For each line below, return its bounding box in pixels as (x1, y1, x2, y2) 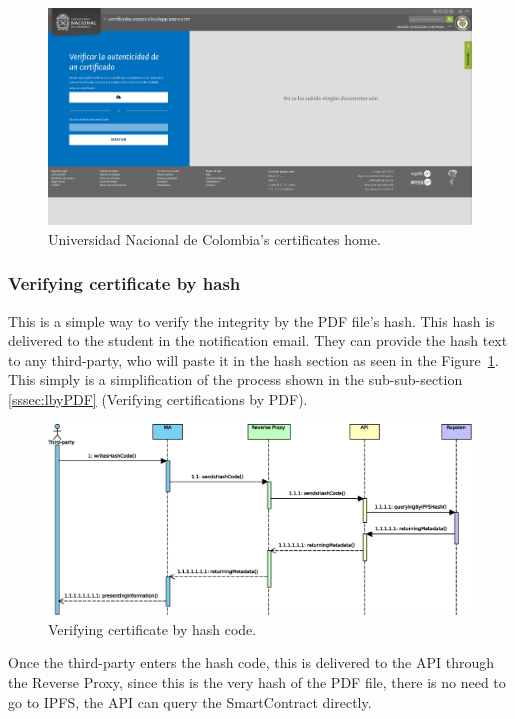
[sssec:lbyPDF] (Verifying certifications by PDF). (8, 388, 308, 409)
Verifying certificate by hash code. (48, 618, 257, 639)
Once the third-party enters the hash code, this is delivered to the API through (8, 652, 495, 673)
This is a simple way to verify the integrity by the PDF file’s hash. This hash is (8, 310, 495, 331)
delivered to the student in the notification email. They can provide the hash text (8, 330, 508, 351)
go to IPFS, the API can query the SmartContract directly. (8, 691, 372, 712)
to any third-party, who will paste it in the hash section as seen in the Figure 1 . (8, 349, 499, 370)
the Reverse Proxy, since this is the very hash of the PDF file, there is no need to (8, 672, 506, 693)
